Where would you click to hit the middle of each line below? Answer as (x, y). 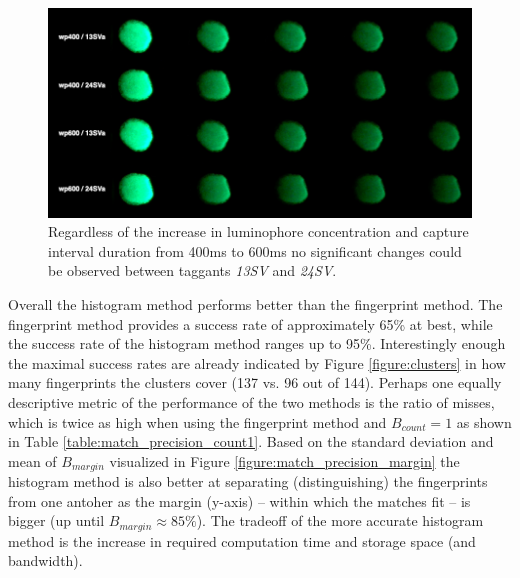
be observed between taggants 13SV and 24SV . (192, 270)
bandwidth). (45, 560)
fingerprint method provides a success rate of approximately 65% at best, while (250, 323)
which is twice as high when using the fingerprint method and (197, 421)
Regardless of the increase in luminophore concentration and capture (258, 231)
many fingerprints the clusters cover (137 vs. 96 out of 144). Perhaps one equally (255, 382)
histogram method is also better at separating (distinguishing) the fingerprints (248, 481)
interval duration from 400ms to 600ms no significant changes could (255, 250)
